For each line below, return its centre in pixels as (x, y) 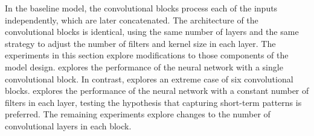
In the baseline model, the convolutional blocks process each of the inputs (141, 8)
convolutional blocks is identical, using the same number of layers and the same (152, 32)
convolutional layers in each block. (68, 125)
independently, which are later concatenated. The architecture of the (132, 20)
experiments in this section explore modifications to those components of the (147, 55)
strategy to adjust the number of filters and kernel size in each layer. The (140, 43)
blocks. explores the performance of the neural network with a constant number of (157, 91)
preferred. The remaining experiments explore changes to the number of (138, 114)
